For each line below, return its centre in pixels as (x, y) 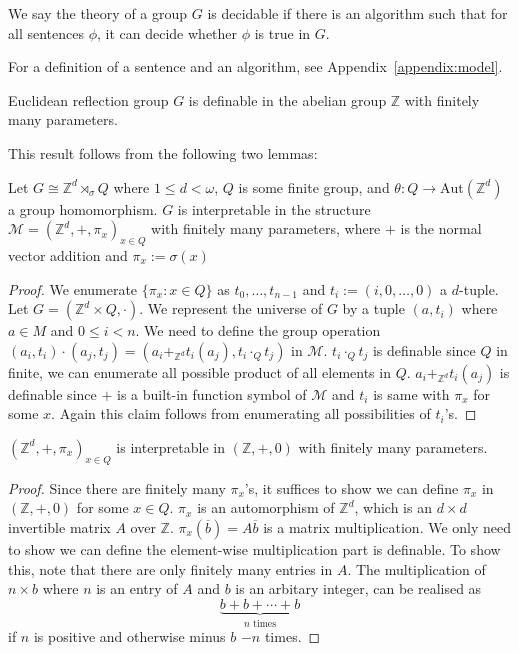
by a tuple (373, 308)
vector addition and (68, 254)
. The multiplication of (416, 568)
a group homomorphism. (83, 208)
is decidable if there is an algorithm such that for (357, 13)
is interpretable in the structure (274, 208)
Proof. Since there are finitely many (117, 487)
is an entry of (137, 588)
